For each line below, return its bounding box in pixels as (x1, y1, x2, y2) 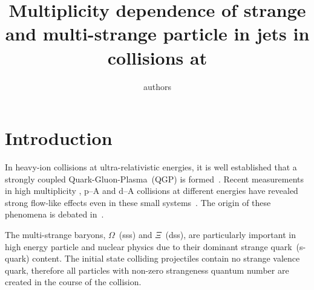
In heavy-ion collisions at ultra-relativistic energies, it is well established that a (5, 161, 297, 173)
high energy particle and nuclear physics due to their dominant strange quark (5, 240, 292, 253)
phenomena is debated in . (5, 208, 104, 221)
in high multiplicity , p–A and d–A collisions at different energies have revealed (5, 184, 298, 197)
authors (143, 80, 172, 92)
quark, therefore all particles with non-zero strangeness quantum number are (5, 263, 289, 276)
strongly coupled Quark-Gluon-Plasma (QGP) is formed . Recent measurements (5, 172, 304, 185)
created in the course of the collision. (5, 275, 142, 288)
